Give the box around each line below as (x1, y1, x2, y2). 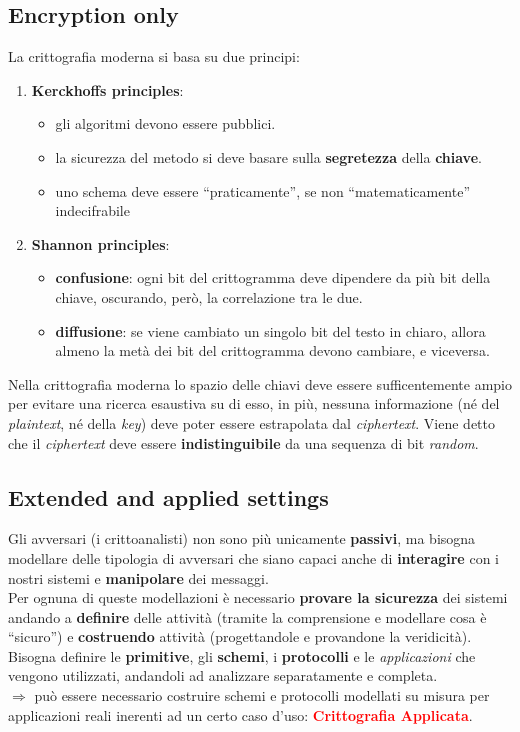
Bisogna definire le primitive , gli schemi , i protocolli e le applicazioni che (8, 645, 476, 666)
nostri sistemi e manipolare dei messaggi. (8, 567, 269, 588)
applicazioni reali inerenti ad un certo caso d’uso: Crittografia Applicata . (8, 704, 473, 725)
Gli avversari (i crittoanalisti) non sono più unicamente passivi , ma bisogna (8, 528, 476, 549)
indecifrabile (55, 200, 130, 221)
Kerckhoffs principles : (31, 79, 184, 100)
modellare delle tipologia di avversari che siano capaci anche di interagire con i (8, 547, 499, 568)
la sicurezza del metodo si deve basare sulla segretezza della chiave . (55, 146, 482, 167)
